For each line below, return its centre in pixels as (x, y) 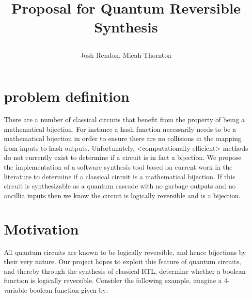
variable (16, 290)
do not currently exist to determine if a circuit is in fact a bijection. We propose (123, 157)
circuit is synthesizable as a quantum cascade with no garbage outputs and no (120, 186)
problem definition (67, 96)
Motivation (41, 228)
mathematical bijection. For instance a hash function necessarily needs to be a (120, 129)
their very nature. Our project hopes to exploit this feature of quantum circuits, (123, 261)
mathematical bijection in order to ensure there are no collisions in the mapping (123, 138)
